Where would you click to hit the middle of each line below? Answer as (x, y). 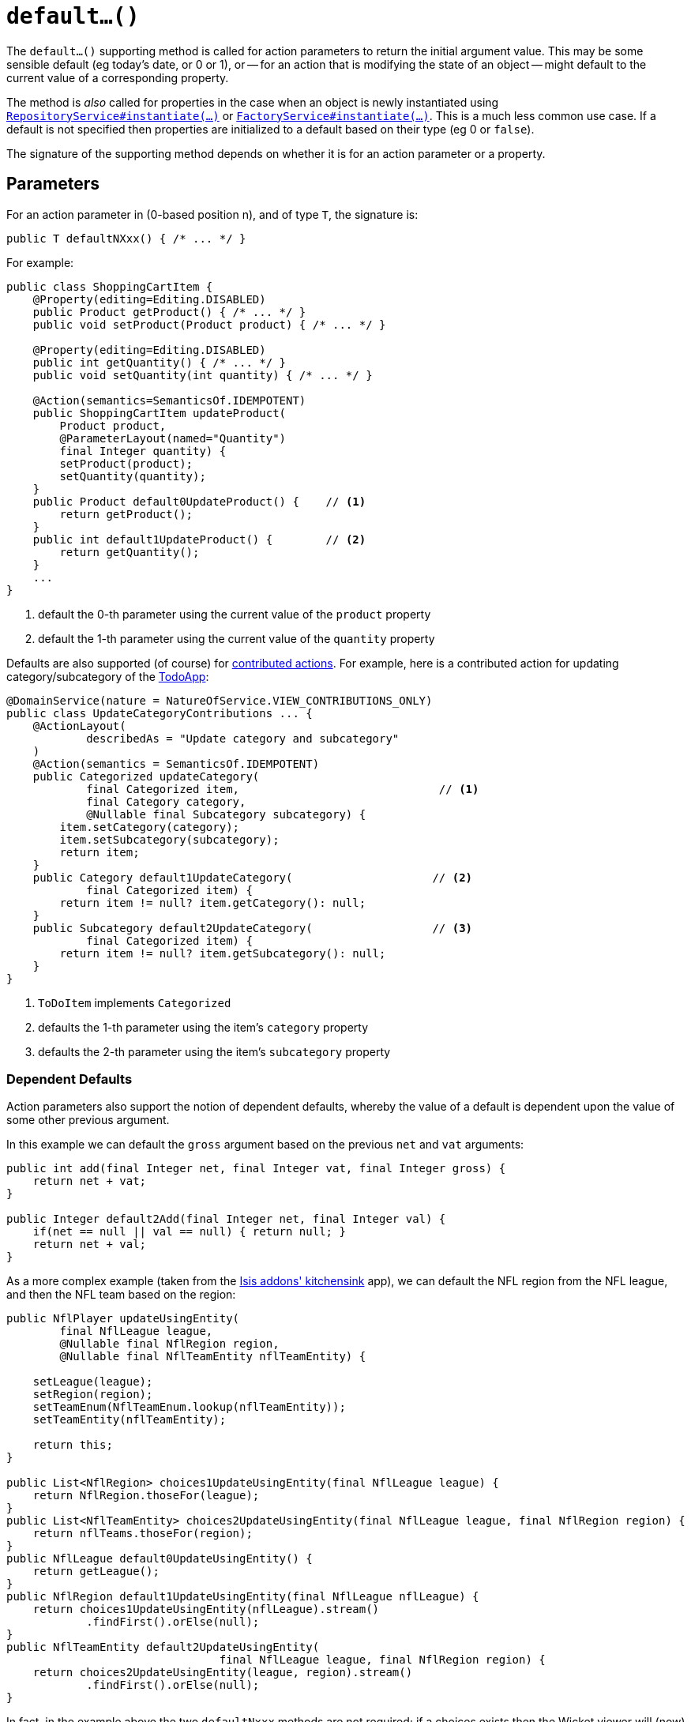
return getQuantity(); (130, 552)
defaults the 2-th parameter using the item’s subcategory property (214, 1051)
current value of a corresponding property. (118, 77)
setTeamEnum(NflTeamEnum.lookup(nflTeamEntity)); (189, 1407)
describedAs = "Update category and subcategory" (243, 738)
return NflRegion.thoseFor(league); (146, 1496)
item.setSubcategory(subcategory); (169, 839)
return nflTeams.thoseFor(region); (143, 1534)
